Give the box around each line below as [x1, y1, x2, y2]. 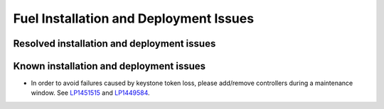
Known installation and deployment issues [13, 60, 206, 72]
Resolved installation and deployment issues [13, 38, 216, 50]
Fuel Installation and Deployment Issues [13, 11, 255, 26]
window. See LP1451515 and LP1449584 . [31, 88, 150, 97]
